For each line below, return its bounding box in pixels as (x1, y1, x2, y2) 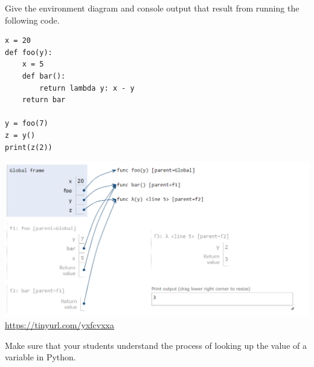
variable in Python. (5, 351, 76, 363)
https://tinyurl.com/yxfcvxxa (5, 319, 114, 331)
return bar (22, 96, 66, 105)
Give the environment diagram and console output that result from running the (5, 2, 300, 14)
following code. (5, 13, 60, 26)
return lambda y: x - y (39, 83, 135, 93)
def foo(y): (5, 48, 53, 57)
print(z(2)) (5, 143, 53, 152)
